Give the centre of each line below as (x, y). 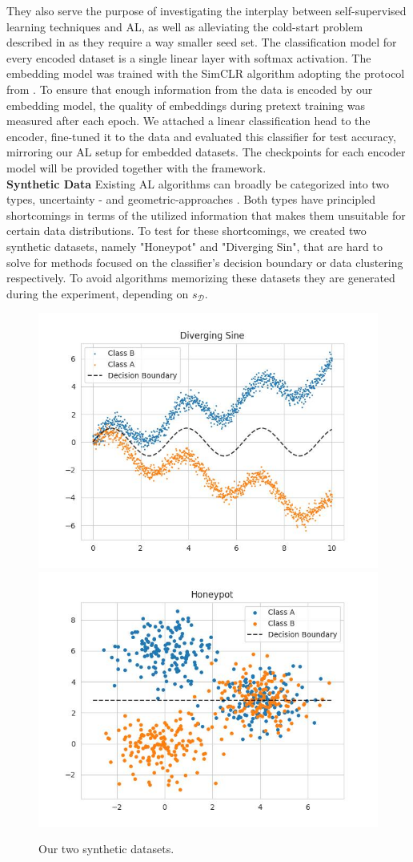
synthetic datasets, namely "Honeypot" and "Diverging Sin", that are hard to (194, 246)
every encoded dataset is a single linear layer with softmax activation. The (189, 57)
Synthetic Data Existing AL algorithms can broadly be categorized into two (198, 183)
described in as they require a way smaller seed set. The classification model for (202, 42)
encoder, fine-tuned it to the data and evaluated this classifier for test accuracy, (201, 136)
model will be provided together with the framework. (136, 167)
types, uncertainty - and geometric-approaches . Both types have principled (191, 199)
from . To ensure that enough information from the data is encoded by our (190, 89)
